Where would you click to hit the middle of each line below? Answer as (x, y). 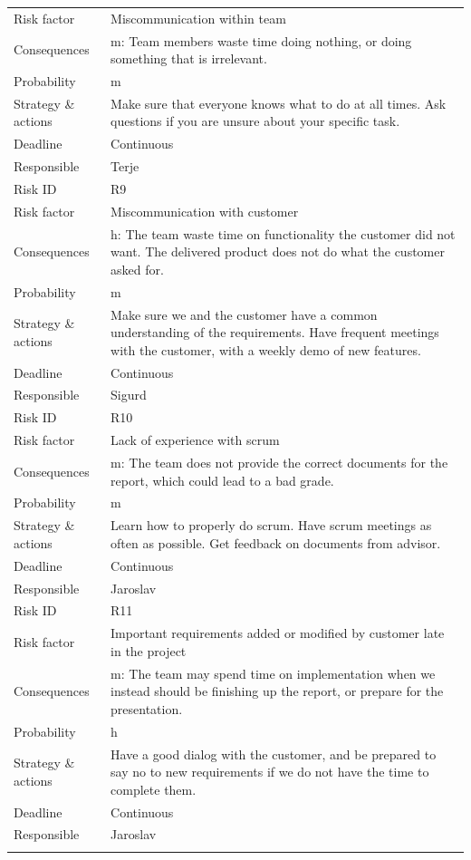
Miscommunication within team (198, 18)
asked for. (137, 269)
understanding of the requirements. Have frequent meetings (275, 332)
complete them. (154, 789)
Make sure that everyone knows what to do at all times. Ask (279, 103)
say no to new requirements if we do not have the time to (270, 772)
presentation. (147, 708)
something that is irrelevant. (189, 58)
